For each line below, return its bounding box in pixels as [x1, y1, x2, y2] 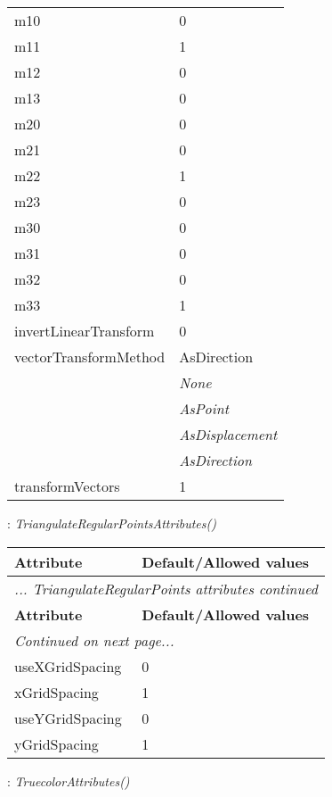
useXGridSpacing [14, 655, 122, 677]
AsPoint [179, 398, 229, 419]
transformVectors [14, 476, 120, 496]
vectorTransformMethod [14, 346, 166, 367]
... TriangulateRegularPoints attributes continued [14, 577, 318, 599]
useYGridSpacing [14, 707, 122, 728]
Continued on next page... [14, 629, 174, 651]
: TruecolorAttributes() [7, 771, 130, 790]
